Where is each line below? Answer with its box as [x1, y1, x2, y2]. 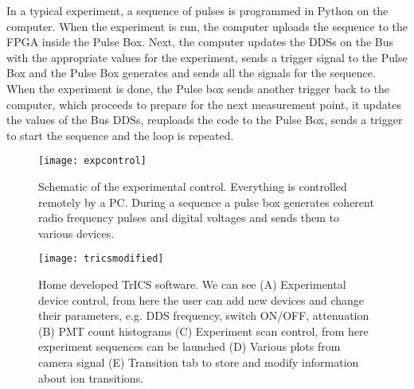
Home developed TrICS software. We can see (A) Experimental [38, 276, 346, 293]
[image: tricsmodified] [38, 253, 164, 265]
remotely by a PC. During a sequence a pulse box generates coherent [38, 193, 374, 210]
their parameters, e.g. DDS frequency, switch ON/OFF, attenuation [38, 307, 369, 324]
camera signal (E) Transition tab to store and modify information [38, 354, 359, 370]
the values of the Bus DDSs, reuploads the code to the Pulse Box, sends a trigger [6, 111, 403, 128]
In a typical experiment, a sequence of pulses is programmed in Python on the [6, 2, 389, 18]
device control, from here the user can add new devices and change [38, 291, 364, 308]
